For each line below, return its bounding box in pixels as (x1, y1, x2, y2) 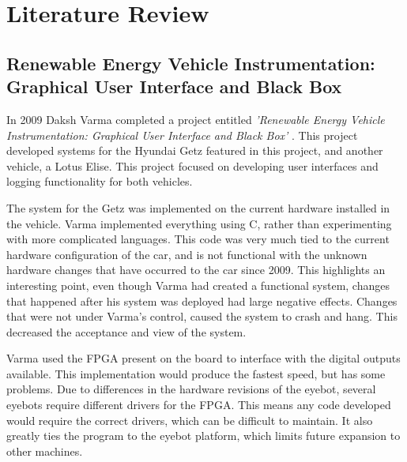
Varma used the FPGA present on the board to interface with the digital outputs (6, 350, 401, 366)
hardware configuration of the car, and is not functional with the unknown (6, 246, 367, 262)
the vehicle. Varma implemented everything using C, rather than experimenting (6, 215, 392, 231)
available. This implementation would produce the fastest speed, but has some (6, 365, 386, 381)
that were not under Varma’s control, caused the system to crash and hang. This (6, 308, 398, 325)
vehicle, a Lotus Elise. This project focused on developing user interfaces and (6, 157, 379, 174)
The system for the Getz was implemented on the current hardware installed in (6, 199, 390, 216)
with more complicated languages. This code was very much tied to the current (6, 231, 390, 247)
